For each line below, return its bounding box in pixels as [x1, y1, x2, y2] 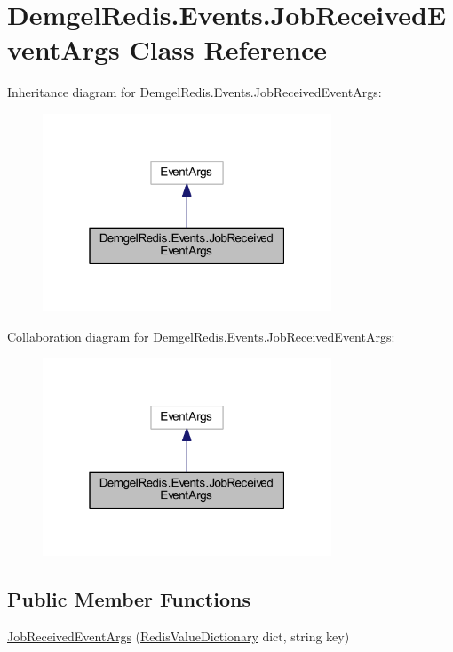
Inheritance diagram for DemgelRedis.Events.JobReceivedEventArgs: [7, 83, 382, 101]
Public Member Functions [7, 584, 250, 612]
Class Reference [129, 31, 327, 68]
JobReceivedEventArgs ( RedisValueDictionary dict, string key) [7, 626, 350, 645]
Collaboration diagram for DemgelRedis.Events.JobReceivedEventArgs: [7, 326, 395, 345]
